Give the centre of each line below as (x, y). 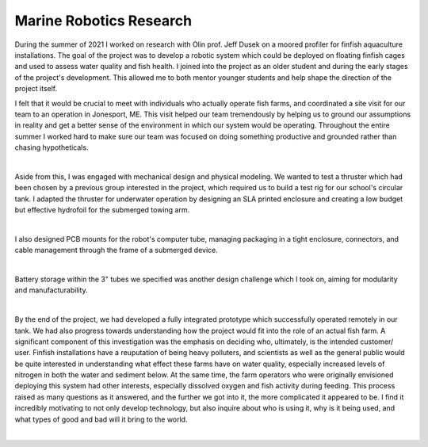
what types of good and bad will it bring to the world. (101, 419)
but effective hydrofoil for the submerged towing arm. (102, 210)
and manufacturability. (52, 290)
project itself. (36, 89)
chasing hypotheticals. (52, 147)
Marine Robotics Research (103, 21)
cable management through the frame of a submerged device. (116, 250)
